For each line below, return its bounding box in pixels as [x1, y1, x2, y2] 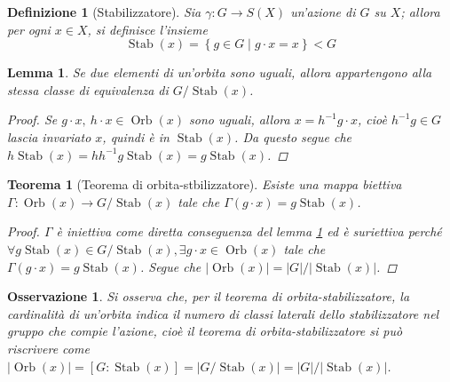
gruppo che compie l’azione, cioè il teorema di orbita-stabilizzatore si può [7, 322, 403, 340]
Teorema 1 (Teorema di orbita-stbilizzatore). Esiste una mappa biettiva [7, 175, 402, 194]
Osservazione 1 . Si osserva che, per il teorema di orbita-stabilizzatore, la [7, 287, 410, 306]
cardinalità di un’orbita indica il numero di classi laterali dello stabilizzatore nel [7, 304, 439, 322]
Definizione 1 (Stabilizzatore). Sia [7, 3, 201, 20]
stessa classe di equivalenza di [7, 80, 169, 99]
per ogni [7, 20, 51, 38]
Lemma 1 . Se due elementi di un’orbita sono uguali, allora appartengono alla [7, 63, 432, 82]
